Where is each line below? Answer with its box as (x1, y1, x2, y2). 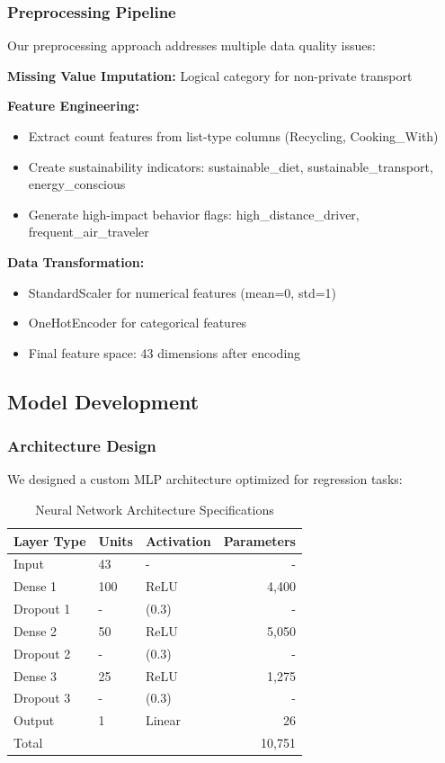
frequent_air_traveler (28, 222, 149, 241)
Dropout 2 (13, 643, 71, 662)
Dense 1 (13, 577, 58, 596)
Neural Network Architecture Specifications (35, 499, 274, 518)
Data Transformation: (7, 252, 145, 271)
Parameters (223, 531, 296, 550)
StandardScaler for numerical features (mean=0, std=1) (28, 283, 337, 301)
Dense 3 (13, 666, 58, 685)
